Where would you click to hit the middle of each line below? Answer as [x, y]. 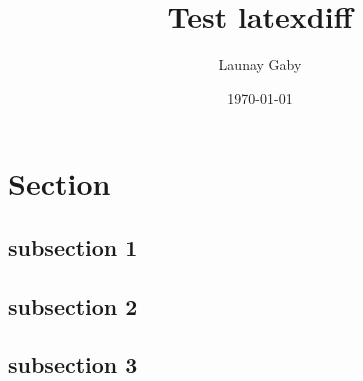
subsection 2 [73, 305]
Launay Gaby [260, 64]
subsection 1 [73, 246]
